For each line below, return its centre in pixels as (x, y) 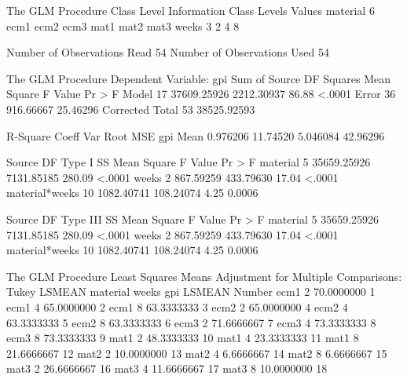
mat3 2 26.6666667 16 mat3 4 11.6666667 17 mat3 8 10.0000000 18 (167, 368)
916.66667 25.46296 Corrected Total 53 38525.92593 (131, 109)
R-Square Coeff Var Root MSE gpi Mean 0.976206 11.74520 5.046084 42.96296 (196, 135)
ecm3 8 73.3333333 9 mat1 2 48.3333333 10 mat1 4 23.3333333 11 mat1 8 (183, 338)
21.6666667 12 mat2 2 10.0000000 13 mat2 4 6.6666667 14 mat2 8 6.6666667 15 (197, 353)
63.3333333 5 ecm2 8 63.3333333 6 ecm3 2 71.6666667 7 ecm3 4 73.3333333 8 (191, 322)
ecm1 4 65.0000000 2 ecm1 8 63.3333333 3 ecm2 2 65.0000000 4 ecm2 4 (177, 306)
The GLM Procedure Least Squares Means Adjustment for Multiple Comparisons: (204, 276)
